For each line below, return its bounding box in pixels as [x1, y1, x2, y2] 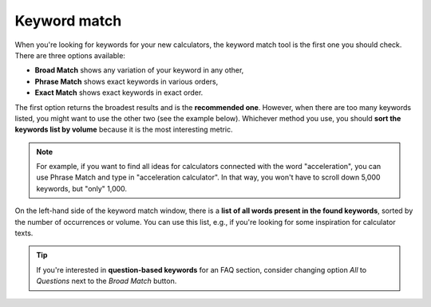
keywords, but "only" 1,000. [36, 183, 128, 193]
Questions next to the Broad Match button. [36, 276, 177, 286]
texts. [14, 228, 34, 238]
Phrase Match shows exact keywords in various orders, [34, 77, 219, 86]
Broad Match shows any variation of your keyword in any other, [34, 65, 244, 75]
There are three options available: [14, 50, 125, 60]
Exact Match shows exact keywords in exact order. [34, 88, 204, 97]
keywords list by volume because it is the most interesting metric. [14, 124, 233, 135]
